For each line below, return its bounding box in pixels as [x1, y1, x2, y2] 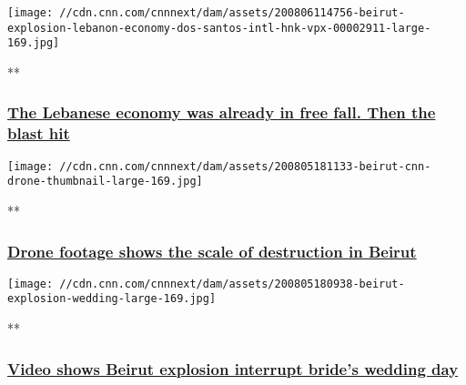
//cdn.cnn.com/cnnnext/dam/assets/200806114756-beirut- [59, 6, 405, 19]
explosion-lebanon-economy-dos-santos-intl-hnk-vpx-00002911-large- [7, 21, 431, 35]
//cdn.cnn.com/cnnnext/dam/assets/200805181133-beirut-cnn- [59, 159, 431, 173]
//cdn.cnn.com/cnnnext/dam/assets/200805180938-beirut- [59, 277, 405, 290]
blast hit [7, 122, 70, 145]
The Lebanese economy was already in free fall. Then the [7, 101, 436, 124]
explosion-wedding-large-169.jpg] [7, 292, 217, 306]
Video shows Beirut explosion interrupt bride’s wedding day [7, 357, 459, 380]
